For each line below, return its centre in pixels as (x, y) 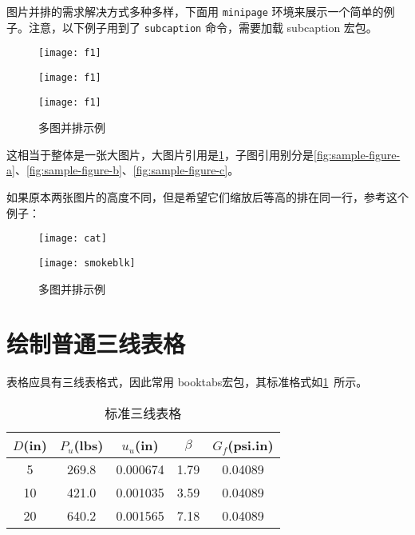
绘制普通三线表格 (96, 343)
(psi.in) (251, 445)
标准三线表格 (143, 413)
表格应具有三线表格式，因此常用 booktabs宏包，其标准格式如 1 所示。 (187, 382)
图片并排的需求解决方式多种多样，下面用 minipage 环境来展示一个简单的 (195, 11)
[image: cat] (73, 239)
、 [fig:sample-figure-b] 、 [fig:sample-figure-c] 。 (127, 170)
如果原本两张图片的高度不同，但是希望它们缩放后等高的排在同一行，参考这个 (207, 197)
